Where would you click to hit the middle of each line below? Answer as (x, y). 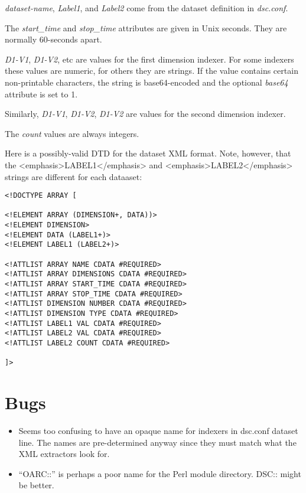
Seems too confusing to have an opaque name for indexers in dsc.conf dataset (158, 431)
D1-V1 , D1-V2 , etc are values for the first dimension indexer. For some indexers (149, 59)
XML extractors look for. (64, 454)
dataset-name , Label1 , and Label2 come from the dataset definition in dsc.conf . (147, 8)
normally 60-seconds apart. (53, 39)
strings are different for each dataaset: (74, 176)
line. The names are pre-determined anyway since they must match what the (157, 442)
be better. (36, 485)
